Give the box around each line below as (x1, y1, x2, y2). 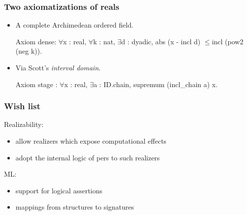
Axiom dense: (15, 36, 57, 46)
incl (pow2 (212, 36, 244, 46)
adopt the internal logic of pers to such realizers (15, 152, 160, 162)
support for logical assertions (15, 185, 103, 195)
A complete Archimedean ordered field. (15, 20, 134, 30)
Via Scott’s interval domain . (15, 62, 101, 72)
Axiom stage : (15, 79, 58, 89)
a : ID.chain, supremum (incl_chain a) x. (93, 79, 218, 89)
